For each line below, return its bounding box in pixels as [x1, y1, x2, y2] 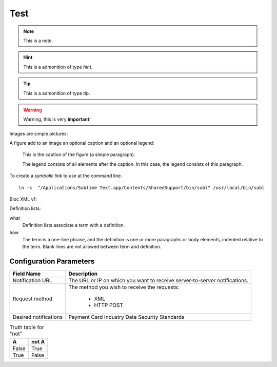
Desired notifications [12, 314, 63, 321]
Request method [12, 295, 53, 302]
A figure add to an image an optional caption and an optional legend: [9, 140, 154, 146]
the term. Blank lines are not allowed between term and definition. [22, 244, 162, 250]
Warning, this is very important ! [23, 116, 91, 123]
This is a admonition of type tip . [23, 90, 90, 96]
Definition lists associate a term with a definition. [22, 222, 125, 228]
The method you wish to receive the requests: [68, 284, 180, 291]
